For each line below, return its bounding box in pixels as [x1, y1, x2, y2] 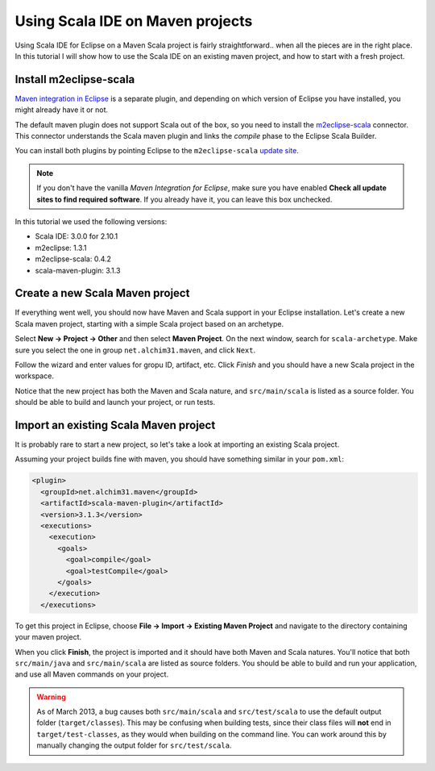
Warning [36, 692, 66, 702]
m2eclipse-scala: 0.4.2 [35, 254, 112, 264]
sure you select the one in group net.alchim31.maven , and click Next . [14, 345, 256, 355]
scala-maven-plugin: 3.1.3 [35, 265, 121, 275]
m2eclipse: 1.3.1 [35, 243, 88, 252]
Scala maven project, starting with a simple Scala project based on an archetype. [14, 319, 284, 328]
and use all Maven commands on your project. [14, 669, 169, 679]
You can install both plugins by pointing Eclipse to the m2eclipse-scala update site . [14, 146, 300, 156]
